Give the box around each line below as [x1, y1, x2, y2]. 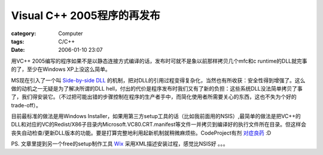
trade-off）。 [11, 101, 42, 108]
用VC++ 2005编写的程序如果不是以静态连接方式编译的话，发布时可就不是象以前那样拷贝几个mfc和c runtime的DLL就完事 [11, 57, 307, 64]
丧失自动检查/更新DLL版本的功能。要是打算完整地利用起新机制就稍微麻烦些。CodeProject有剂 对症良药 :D [11, 129, 272, 137]
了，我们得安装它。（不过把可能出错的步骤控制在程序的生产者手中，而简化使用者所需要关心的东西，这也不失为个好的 [11, 93, 297, 101]
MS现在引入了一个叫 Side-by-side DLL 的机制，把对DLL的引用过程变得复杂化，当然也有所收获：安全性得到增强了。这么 [11, 76, 306, 83]
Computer [58, 30, 83, 37]
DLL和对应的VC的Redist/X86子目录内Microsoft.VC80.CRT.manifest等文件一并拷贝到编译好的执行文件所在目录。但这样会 [11, 121, 306, 128]
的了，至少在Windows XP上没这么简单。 [11, 66, 111, 73]
